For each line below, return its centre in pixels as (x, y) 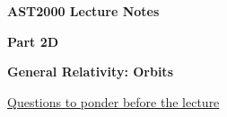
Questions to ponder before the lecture (113, 101)
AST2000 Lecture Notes (83, 11)
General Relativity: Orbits (90, 72)
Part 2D (33, 41)
